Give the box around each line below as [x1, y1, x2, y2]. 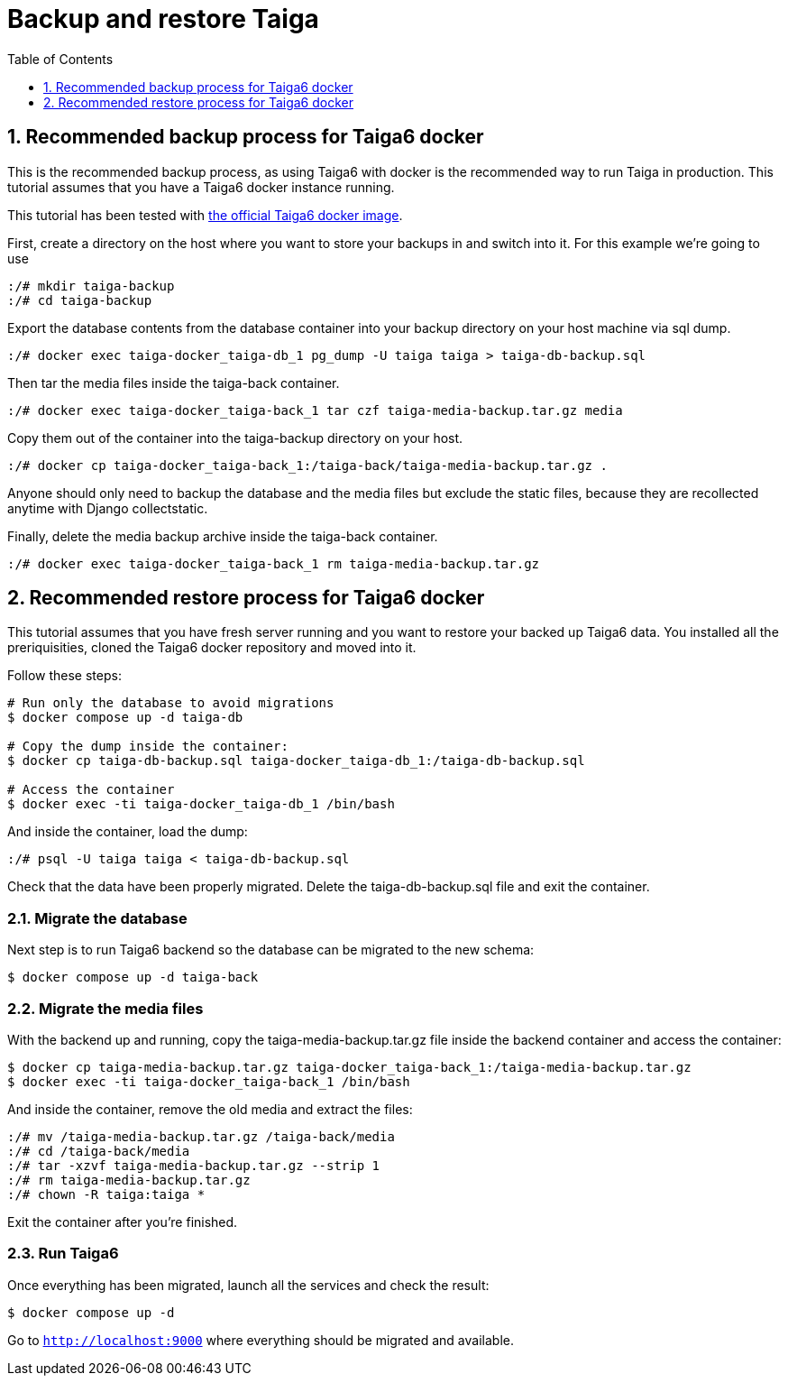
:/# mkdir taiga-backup [7, 278, 175, 293]
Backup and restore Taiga [7, 4, 319, 34]
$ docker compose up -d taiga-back [7, 970, 259, 985]
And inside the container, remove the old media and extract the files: [7, 1101, 413, 1117]
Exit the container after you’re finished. [7, 1213, 238, 1230]
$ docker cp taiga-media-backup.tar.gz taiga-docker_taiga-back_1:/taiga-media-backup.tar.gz [7, 1059, 692, 1074]
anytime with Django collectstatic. [7, 500, 208, 516]
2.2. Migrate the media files [7, 999, 204, 1018]
